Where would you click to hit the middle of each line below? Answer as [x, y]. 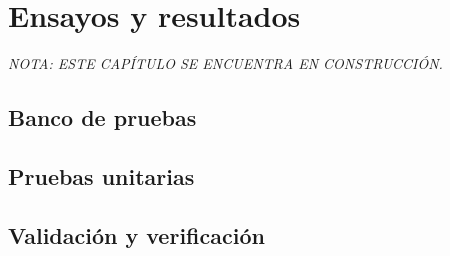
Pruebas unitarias [101, 175]
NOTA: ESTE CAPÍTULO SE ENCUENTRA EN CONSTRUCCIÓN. [225, 63]
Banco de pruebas [102, 117]
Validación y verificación [136, 234]
